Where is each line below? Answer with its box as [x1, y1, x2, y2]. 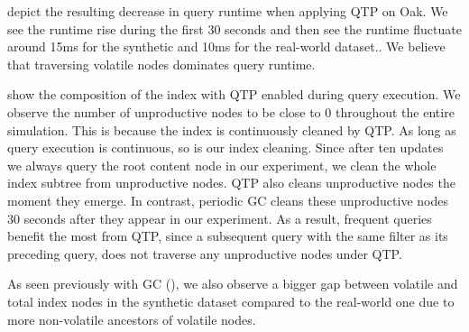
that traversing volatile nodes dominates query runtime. [7, 54, 316, 73]
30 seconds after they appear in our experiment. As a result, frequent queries [7, 208, 432, 227]
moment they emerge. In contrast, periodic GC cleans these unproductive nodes [7, 190, 448, 209]
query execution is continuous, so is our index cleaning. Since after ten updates [7, 138, 444, 157]
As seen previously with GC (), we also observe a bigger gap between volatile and [7, 274, 458, 293]
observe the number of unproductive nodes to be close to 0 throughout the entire [7, 102, 455, 121]
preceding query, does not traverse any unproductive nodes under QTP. [7, 244, 402, 263]
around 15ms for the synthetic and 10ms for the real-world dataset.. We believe [7, 37, 446, 56]
